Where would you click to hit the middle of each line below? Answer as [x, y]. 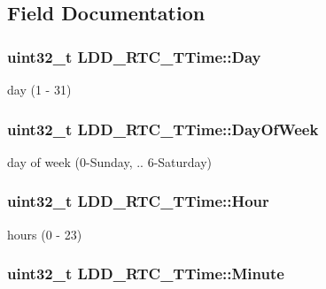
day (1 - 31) [39, 89]
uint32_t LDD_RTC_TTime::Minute [146, 274]
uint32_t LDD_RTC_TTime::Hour [138, 201]
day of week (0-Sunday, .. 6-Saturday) [110, 161]
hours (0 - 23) [45, 234]
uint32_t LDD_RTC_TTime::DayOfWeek [163, 129]
